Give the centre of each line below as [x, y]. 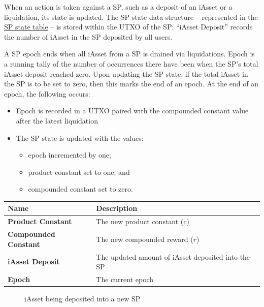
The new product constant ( [140, 221]
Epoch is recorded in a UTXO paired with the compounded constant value [132, 111]
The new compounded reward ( [145, 239]
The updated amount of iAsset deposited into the [173, 256]
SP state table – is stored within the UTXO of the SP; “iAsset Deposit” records [128, 27]
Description [117, 208]
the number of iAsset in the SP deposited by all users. [88, 36]
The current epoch [125, 279]
